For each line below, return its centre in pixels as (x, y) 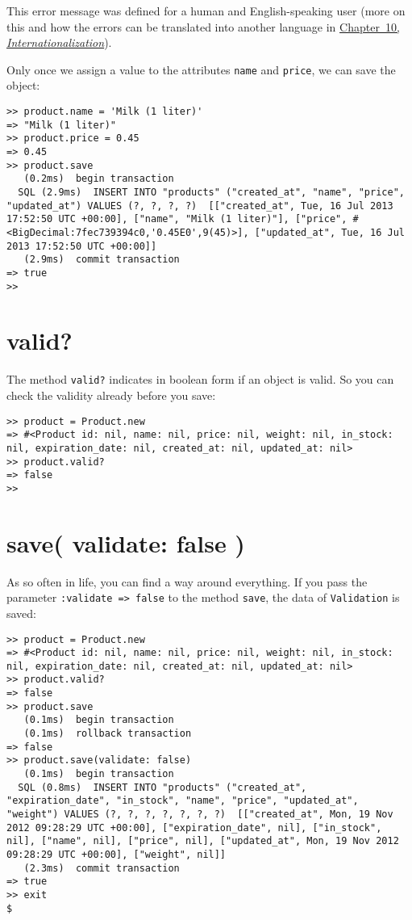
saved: (22, 613)
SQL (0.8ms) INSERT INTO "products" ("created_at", (162, 787)
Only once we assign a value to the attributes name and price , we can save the (201, 69)
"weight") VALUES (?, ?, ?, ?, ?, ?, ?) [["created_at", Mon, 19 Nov (200, 815)
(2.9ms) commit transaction (102, 260)
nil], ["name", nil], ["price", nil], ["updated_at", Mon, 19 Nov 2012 (203, 841)
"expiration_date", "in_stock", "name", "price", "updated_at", (183, 801)
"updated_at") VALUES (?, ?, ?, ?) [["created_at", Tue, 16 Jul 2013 (200, 206)
